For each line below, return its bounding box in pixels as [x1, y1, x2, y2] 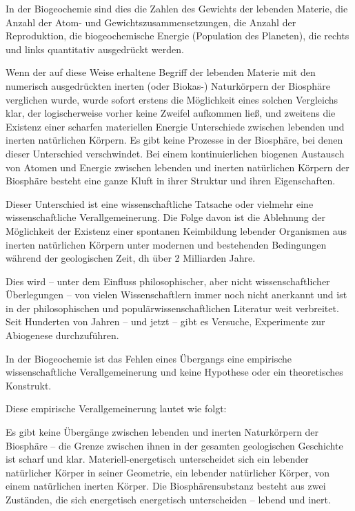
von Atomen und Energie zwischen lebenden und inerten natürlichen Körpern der [6, 160, 349, 174]
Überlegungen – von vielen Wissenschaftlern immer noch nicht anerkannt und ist [6, 287, 347, 302]
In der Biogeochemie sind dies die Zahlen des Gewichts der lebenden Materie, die [6, 1, 348, 15]
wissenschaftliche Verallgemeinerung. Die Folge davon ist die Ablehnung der [6, 210, 325, 224]
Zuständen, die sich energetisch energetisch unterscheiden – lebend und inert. [6, 492, 331, 506]
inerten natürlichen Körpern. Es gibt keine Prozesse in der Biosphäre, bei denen [6, 133, 343, 147]
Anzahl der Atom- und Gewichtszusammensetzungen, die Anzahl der [6, 15, 296, 29]
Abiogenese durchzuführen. [6, 328, 119, 343]
